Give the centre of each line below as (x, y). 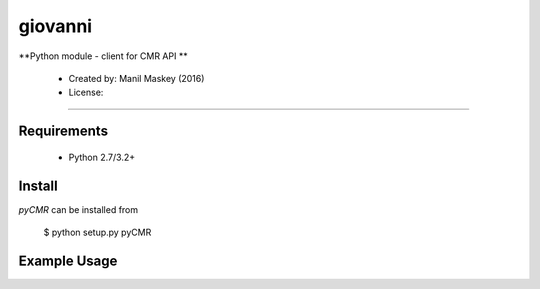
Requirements (63, 131)
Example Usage (68, 260)
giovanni (55, 26)
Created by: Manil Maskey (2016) (136, 78)
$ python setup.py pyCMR (97, 232)
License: (86, 92)
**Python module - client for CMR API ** (103, 56)
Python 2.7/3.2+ (101, 157)
